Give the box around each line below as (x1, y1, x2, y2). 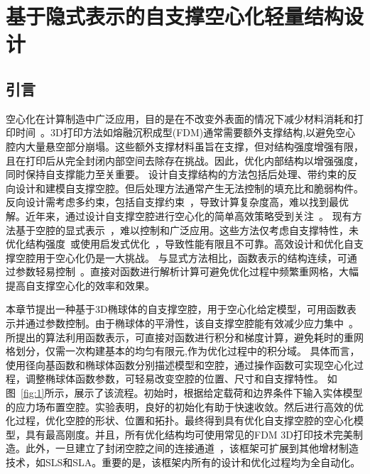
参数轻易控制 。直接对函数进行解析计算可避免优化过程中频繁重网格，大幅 (15, 264, 359, 279)
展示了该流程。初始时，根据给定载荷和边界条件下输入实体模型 (74, 385, 363, 400)
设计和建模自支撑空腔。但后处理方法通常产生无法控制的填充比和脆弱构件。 (15, 180, 364, 195)
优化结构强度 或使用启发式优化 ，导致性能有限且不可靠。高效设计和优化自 (6, 236, 354, 251)
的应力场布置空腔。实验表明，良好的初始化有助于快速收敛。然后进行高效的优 (6, 399, 364, 414)
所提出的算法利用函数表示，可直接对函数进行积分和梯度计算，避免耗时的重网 (6, 329, 364, 344)
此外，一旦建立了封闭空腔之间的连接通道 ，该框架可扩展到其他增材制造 (25, 441, 359, 456)
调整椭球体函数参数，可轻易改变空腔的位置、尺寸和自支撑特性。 (25, 371, 324, 386)
